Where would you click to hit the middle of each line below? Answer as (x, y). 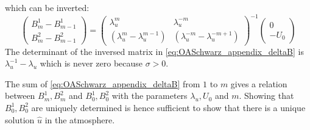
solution (20, 119)
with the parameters (150, 96)
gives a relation (259, 83)
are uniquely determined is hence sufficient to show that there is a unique (168, 107)
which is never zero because (91, 63)
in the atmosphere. (80, 119)
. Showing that (266, 96)
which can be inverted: (47, 7)
